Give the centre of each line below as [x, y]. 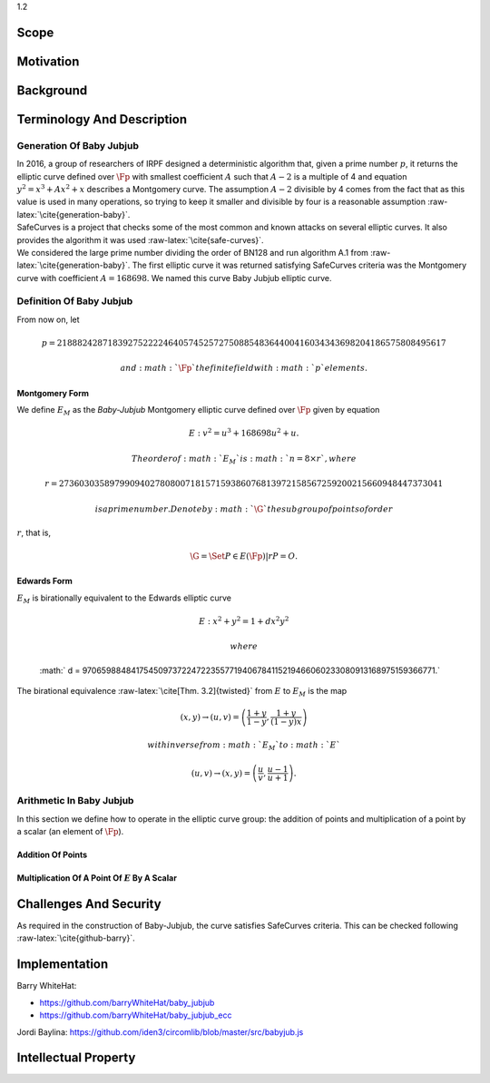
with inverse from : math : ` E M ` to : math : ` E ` [244, 746]
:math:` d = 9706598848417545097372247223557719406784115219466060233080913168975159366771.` [240, 670]
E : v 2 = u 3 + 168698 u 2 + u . [244, 433]
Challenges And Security [89, 904]
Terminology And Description [102, 119]
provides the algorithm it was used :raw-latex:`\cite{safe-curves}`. [140, 239]
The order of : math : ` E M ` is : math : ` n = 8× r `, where [244, 460]
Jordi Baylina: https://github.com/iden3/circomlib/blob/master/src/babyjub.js [160, 1032]
